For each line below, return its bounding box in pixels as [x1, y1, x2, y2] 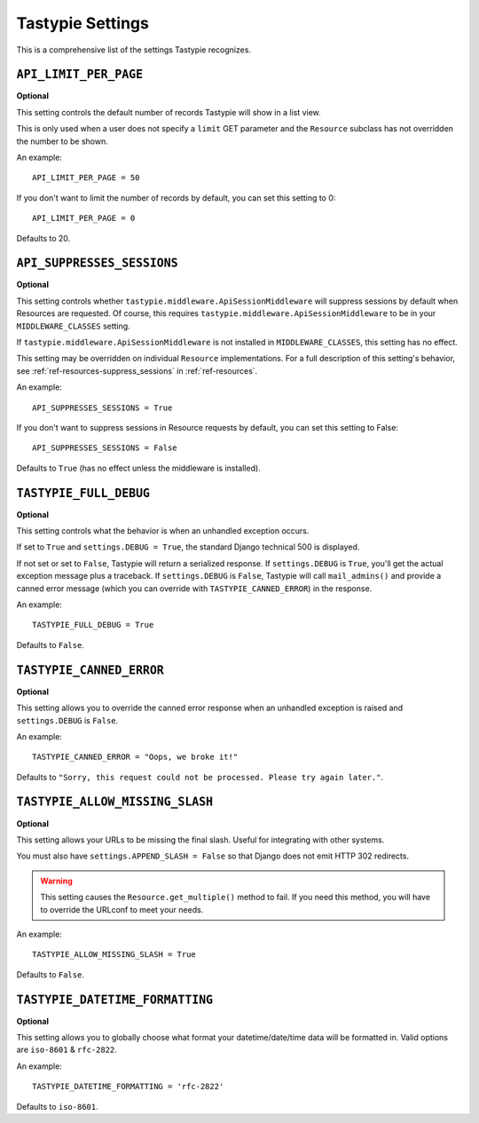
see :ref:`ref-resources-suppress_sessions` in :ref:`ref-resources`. [16, 365, 258, 376]
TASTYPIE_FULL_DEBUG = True [32, 620, 154, 630]
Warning [40, 875, 73, 886]
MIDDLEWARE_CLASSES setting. [16, 320, 130, 331]
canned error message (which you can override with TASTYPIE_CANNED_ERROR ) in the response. [16, 582, 373, 594]
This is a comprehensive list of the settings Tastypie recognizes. [16, 44, 252, 55]
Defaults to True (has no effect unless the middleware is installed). [16, 463, 261, 473]
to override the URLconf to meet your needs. [40, 904, 204, 914]
